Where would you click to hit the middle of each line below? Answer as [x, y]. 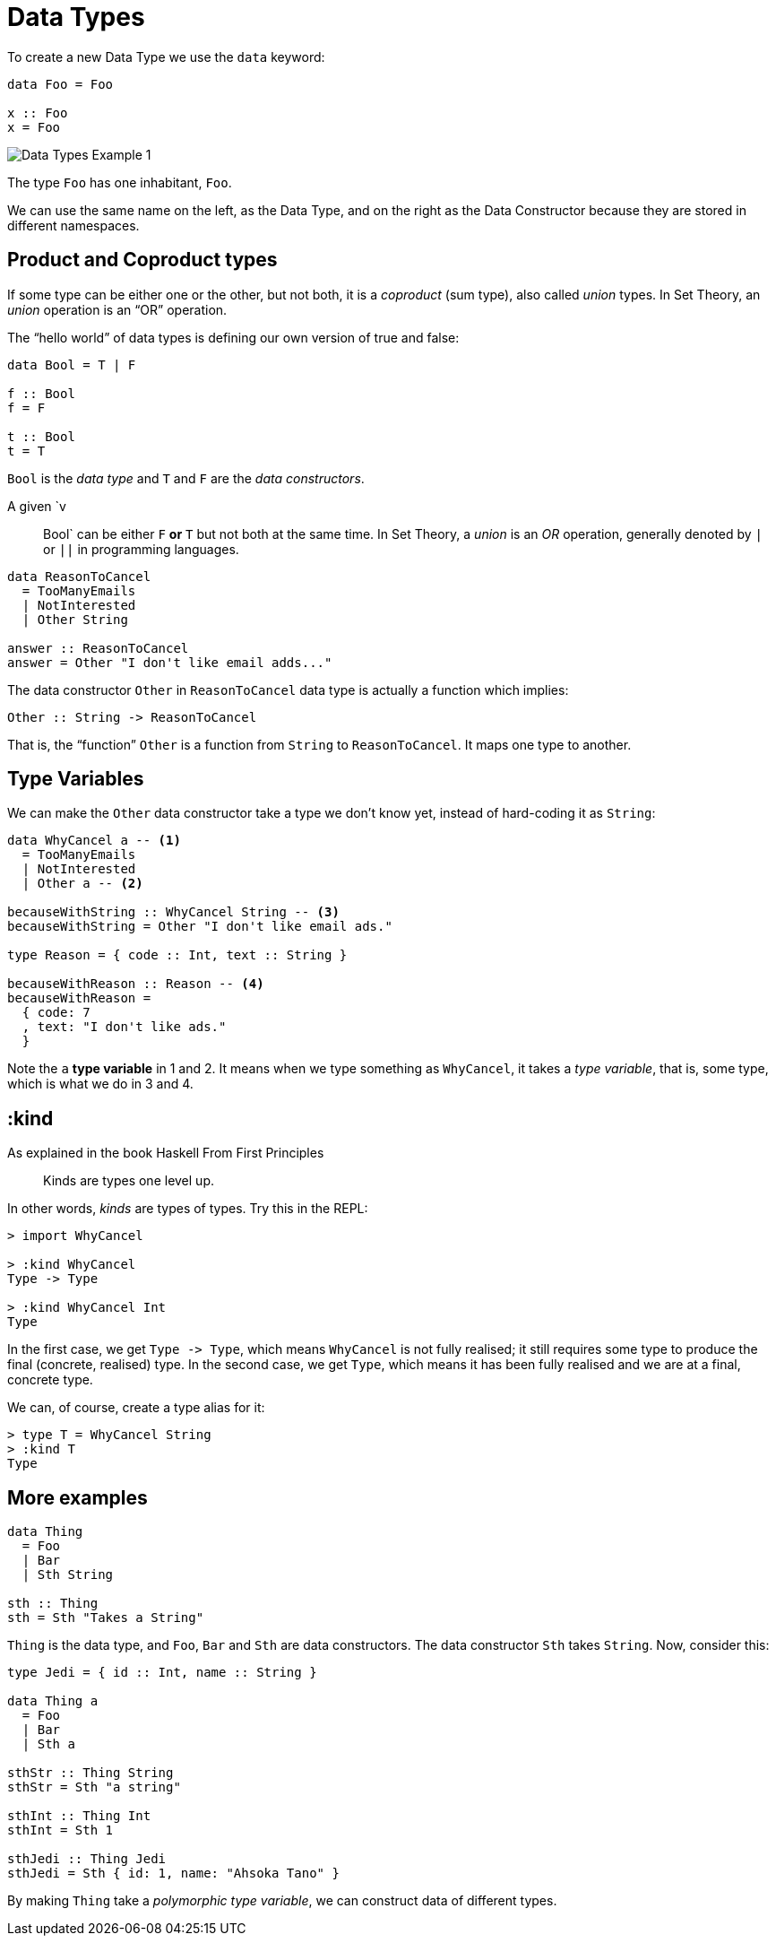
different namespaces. [73, 225]
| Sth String [68, 1575]
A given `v [37, 506]
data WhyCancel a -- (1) [94, 841]
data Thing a [53, 1701]
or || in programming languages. [141, 549]
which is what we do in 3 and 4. [100, 1084]
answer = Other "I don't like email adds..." [170, 662]
